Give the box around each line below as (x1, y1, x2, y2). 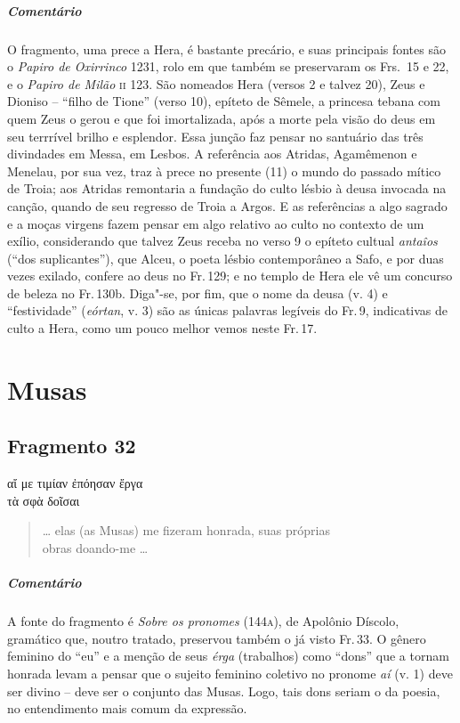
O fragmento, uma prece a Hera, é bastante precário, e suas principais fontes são (7, 39, 446, 58)
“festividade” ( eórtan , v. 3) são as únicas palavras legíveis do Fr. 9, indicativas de (7, 301, 448, 320)
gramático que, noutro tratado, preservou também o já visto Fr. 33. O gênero (7, 629, 426, 647)
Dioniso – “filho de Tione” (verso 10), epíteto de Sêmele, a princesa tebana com (7, 92, 440, 110)
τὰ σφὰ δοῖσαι (7, 491, 80, 509)
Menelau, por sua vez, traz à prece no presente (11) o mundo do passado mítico (7, 161, 441, 180)
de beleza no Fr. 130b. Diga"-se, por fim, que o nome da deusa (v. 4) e (7, 283, 388, 302)
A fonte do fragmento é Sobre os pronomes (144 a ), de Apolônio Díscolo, (7, 612, 399, 630)
